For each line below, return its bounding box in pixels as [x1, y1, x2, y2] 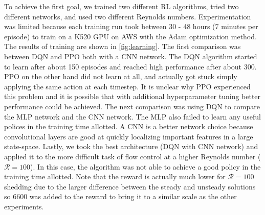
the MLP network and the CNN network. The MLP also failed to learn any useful [4, 111, 261, 122]
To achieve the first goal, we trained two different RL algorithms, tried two [4, 1, 239, 11]
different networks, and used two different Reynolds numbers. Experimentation [4, 11, 251, 21]
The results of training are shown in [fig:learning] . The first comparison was [4, 41, 241, 52]
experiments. [4, 201, 44, 211]
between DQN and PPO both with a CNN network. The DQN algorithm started [4, 51, 257, 61]
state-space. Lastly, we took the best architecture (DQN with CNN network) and [4, 141, 258, 152]
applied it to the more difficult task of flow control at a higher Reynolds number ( [4, 151, 261, 161]
